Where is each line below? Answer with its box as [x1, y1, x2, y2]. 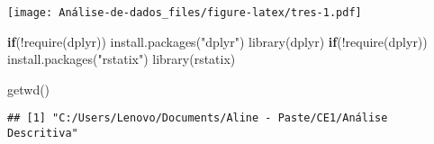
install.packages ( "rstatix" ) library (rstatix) [7, 49, 236, 68]
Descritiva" [7, 127, 78, 140]
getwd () [7, 79, 50, 98]
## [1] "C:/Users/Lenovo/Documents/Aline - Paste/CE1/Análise [7, 112, 388, 125]
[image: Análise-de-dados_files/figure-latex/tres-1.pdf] [7, 6, 362, 19]
